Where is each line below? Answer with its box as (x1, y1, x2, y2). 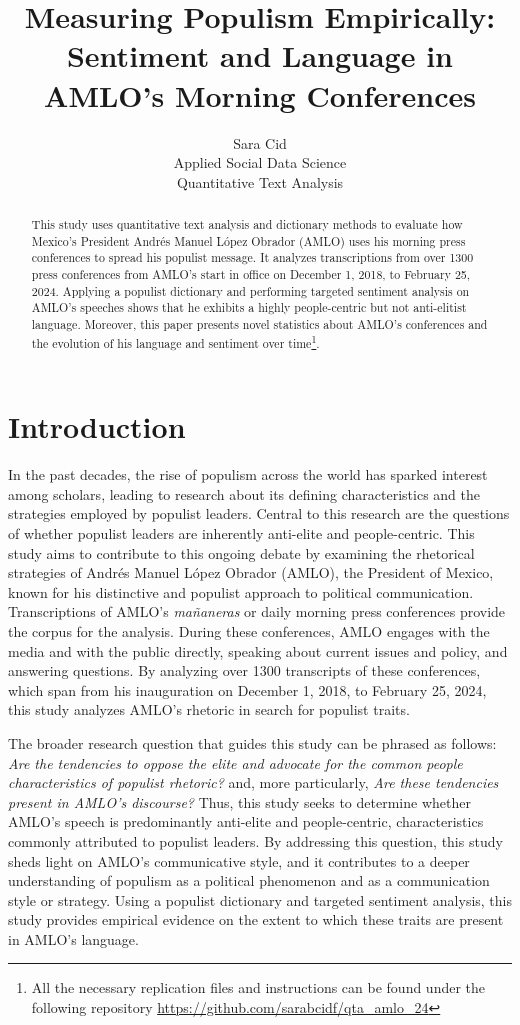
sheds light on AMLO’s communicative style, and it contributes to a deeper (8, 850, 470, 871)
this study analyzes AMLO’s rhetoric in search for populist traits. (8, 699, 410, 720)
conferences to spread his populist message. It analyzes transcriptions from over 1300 (31, 249, 474, 266)
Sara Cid (233, 132, 287, 153)
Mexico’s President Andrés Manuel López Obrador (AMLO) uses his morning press (31, 232, 466, 249)
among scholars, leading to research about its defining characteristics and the (8, 483, 480, 504)
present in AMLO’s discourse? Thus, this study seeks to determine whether (8, 791, 471, 812)
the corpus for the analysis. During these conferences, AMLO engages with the (8, 620, 490, 641)
